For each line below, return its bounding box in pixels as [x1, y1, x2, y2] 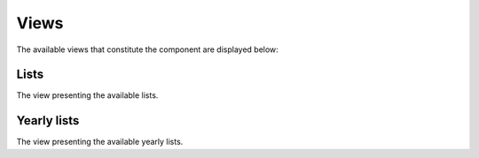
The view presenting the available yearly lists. [16, 137, 184, 147]
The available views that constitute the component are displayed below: [16, 44, 279, 55]
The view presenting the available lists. [16, 90, 159, 101]
